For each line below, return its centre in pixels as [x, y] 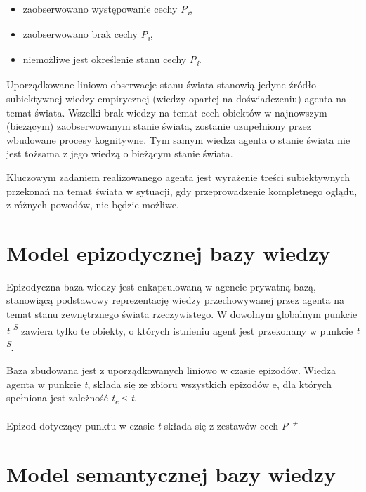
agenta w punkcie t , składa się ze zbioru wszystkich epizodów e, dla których [169, 384]
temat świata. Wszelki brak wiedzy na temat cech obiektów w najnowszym [167, 112]
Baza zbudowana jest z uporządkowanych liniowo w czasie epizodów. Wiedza [171, 370]
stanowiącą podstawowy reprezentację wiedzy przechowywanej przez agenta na [175, 300]
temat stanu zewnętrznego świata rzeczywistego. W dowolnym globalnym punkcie [182, 314]
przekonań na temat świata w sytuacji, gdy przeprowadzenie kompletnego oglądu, [182, 191]
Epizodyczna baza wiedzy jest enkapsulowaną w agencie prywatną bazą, [161, 286]
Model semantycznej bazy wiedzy [171, 473]
